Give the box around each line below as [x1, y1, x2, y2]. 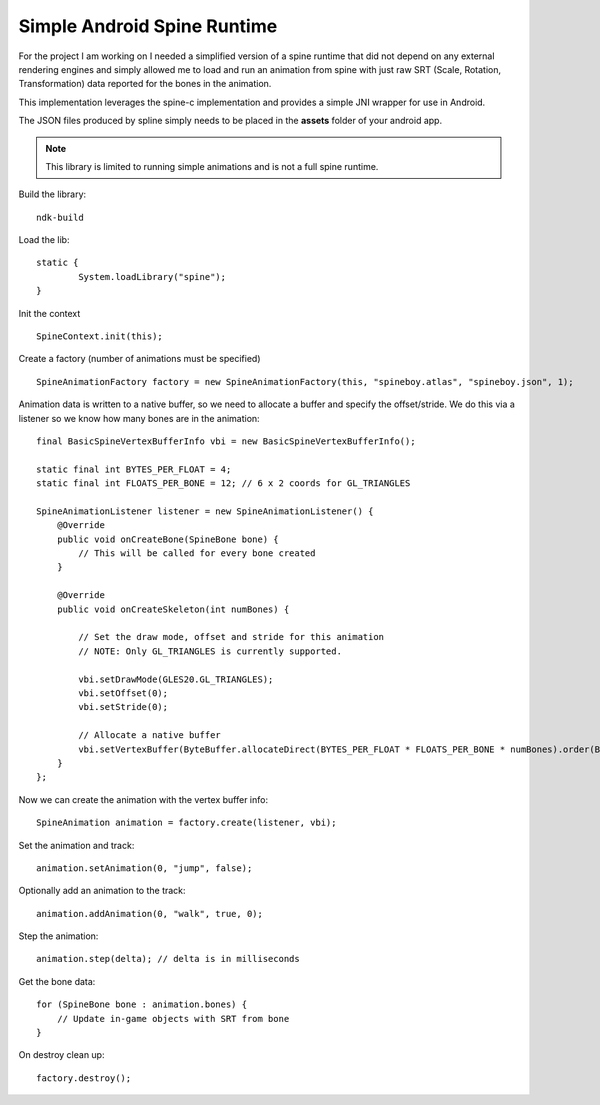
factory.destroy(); [36, 1072, 132, 1084]
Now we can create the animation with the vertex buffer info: [18, 793, 269, 805]
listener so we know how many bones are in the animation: [18, 412, 260, 424]
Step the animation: [18, 930, 99, 942]
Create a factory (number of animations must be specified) [18, 353, 261, 365]
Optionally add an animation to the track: [18, 885, 186, 897]
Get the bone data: [18, 975, 96, 987]
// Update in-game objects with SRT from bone [56, 1013, 290, 1024]
